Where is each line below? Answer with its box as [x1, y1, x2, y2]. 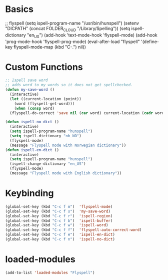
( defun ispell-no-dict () [5, 119, 59, 125]
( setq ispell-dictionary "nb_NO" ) [9, 134, 81, 139]
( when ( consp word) [14, 106, 55, 111]
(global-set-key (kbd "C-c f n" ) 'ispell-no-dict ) [5, 237, 115, 242]
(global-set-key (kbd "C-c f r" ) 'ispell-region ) [5, 213, 113, 218]
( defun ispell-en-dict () [5, 147, 59, 152]
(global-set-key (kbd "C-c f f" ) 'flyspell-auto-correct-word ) [5, 227, 142, 232]
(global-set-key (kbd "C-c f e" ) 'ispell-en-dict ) [5, 232, 115, 237]
